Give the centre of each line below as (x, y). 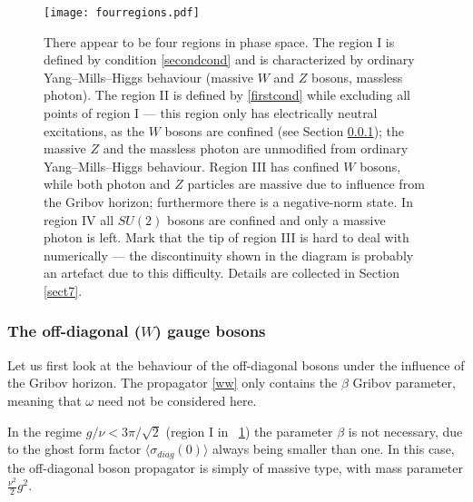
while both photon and (107, 184)
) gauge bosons (210, 331)
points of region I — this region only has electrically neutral (211, 113)
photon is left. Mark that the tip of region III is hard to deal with (227, 237)
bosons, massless (357, 77)
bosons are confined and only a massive (276, 219)
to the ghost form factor (74, 449)
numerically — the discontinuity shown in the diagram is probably (229, 255)
